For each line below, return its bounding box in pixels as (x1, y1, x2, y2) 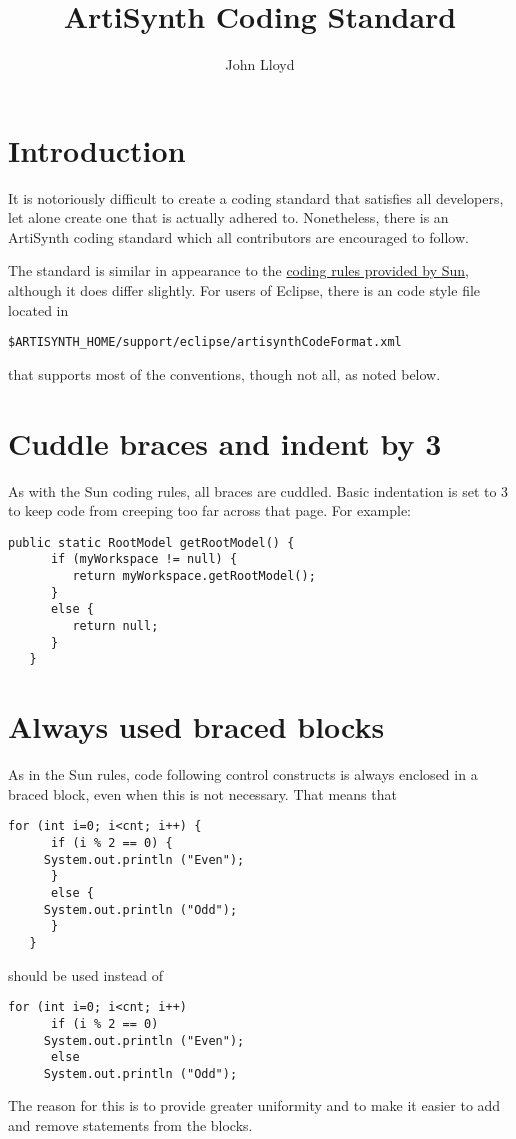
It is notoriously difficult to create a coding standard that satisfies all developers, (8, 187, 504, 208)
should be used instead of (8, 964, 164, 985)
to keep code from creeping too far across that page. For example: (8, 500, 412, 521)
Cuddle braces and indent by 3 (8, 422, 442, 463)
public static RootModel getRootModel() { (8, 535, 295, 550)
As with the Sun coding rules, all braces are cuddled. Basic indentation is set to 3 (8, 480, 509, 501)
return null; (72, 619, 159, 634)
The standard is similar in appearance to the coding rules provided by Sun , (8, 260, 470, 281)
